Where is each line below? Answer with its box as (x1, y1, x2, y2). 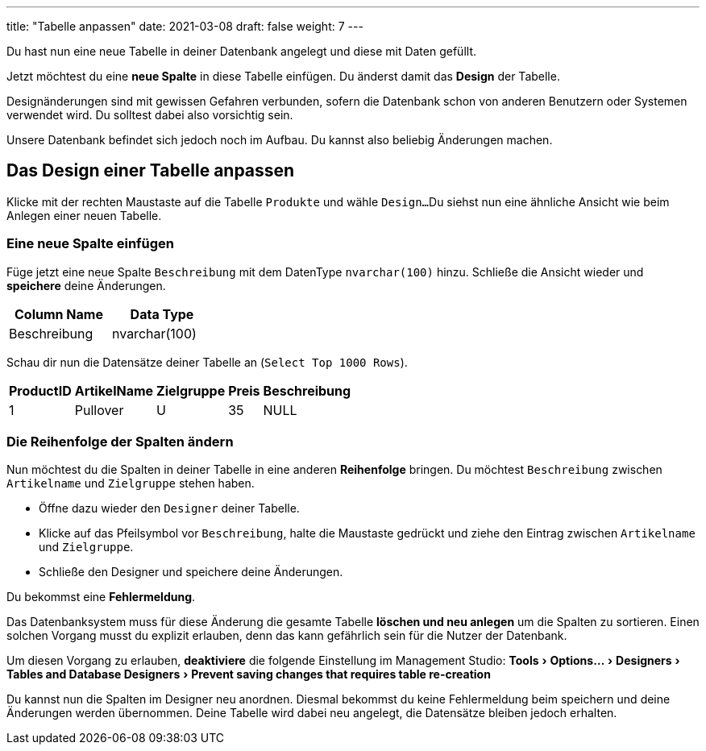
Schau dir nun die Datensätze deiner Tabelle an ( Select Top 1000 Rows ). (6, 355, 408, 369)
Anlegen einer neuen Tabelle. (6, 208, 162, 222)
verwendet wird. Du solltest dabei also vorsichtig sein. (6, 108, 293, 122)
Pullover (74, 401, 124, 418)
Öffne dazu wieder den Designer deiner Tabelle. (39, 501, 300, 516)
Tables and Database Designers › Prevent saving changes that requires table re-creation (6, 667, 491, 682)
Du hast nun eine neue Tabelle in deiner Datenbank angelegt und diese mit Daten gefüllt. (6, 44, 476, 58)
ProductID (9, 382, 72, 399)
